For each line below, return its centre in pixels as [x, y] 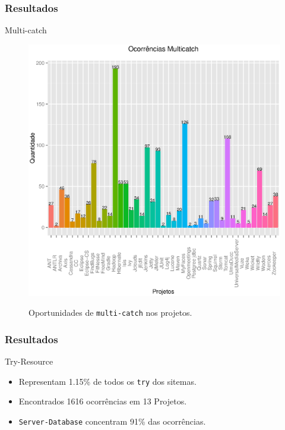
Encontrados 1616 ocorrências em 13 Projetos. [103, 401]
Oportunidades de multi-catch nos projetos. [110, 313]
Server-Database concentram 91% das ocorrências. [112, 421]
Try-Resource [29, 361]
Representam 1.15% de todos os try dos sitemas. [107, 381]
